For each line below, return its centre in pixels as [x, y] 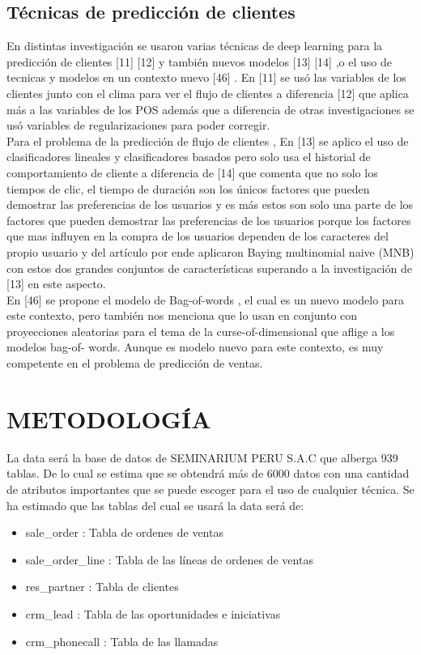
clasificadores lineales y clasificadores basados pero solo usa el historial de [189, 157]
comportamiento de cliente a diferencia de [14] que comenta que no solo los [192, 172]
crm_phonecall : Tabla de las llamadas [122, 641]
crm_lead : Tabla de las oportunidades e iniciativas [153, 613]
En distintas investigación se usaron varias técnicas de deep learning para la [195, 46]
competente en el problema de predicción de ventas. [135, 363]
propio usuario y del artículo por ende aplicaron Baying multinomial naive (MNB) [210, 251]
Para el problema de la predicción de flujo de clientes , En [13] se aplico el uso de [208, 140]
